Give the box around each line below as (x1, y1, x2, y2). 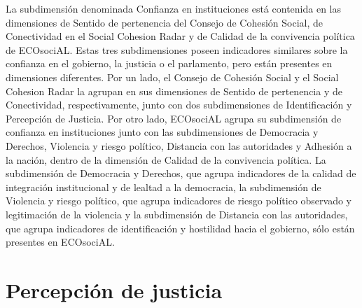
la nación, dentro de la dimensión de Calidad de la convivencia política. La (6, 152, 326, 167)
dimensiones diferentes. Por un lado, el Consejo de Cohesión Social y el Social (6, 69, 339, 84)
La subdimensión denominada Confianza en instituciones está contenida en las (6, 1, 341, 15)
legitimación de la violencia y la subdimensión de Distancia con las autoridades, (6, 206, 348, 221)
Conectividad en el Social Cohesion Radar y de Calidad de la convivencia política (6, 29, 355, 43)
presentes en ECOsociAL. (6, 234, 115, 249)
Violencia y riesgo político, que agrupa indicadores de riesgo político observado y (6, 193, 352, 208)
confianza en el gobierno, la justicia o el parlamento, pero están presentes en (6, 56, 333, 71)
